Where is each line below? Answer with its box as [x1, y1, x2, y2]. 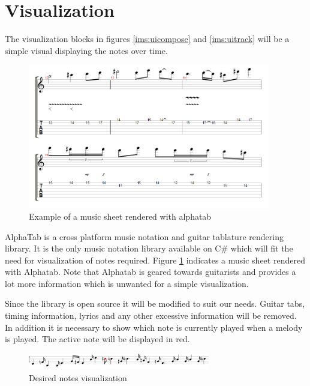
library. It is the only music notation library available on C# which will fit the [5, 242, 293, 255]
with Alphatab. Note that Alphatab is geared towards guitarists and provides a [5, 265, 296, 278]
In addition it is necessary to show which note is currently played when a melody [5, 321, 303, 333]
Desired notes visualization [29, 371, 127, 384]
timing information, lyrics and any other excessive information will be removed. [5, 309, 297, 322]
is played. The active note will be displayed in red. [5, 333, 190, 345]
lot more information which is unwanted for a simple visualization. [5, 277, 249, 289]
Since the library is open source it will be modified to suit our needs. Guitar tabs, [5, 297, 305, 310]
